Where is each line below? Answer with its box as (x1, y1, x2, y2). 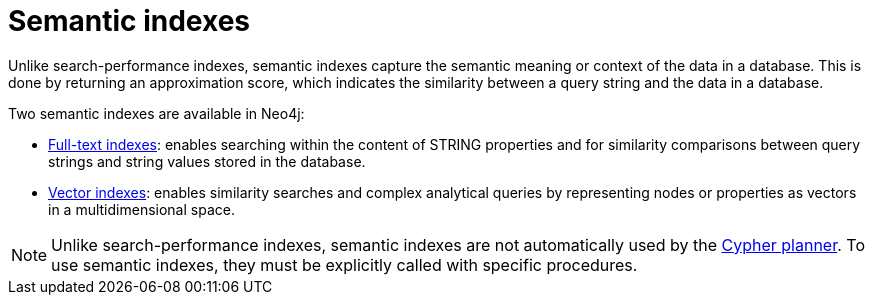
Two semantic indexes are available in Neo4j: (8, 104, 305, 122)
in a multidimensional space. (48, 200, 235, 218)
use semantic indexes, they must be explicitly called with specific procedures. (51, 254, 638, 275)
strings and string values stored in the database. (48, 152, 366, 170)
